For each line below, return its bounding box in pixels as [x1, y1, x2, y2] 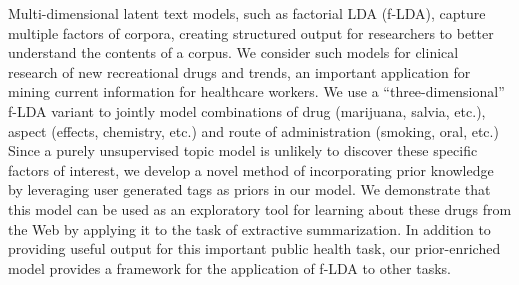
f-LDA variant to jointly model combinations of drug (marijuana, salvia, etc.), [8, 100, 486, 121]
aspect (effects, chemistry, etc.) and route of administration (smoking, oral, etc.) [8, 120, 499, 141]
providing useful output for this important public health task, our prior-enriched [8, 238, 501, 259]
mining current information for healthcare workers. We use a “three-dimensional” [8, 81, 505, 102]
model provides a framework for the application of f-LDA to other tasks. [8, 257, 451, 278]
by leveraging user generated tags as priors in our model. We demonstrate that [8, 179, 491, 200]
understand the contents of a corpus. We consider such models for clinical [8, 42, 459, 63]
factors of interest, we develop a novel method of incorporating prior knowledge [8, 159, 494, 180]
